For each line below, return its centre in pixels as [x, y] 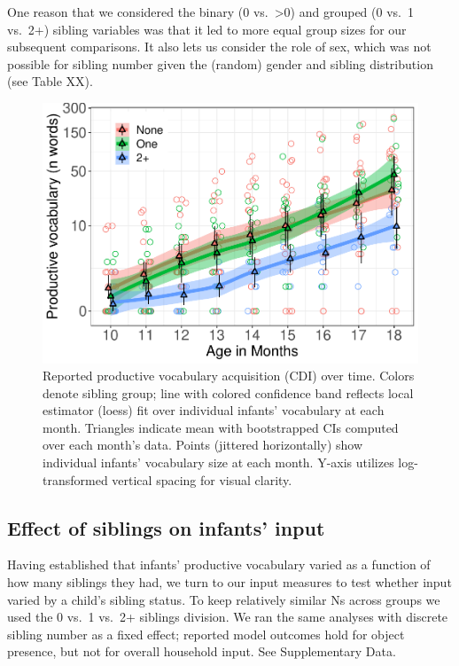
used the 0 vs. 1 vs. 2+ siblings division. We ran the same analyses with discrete [228, 617]
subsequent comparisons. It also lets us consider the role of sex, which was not [219, 47]
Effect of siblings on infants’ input [166, 527]
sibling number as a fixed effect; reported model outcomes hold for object [206, 634]
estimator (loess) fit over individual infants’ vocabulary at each [214, 410]
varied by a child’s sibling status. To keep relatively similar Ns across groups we [224, 599]
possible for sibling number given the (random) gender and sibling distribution [220, 63]
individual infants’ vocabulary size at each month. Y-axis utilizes [218, 462]
